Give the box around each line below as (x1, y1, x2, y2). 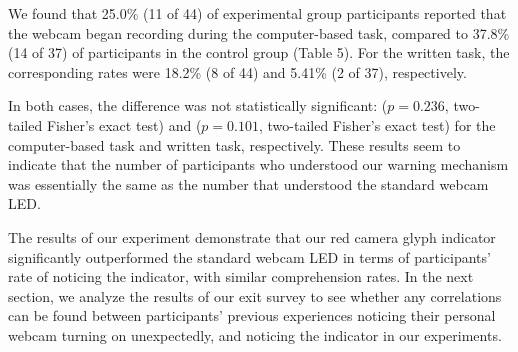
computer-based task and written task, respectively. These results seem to (8, 134, 461, 155)
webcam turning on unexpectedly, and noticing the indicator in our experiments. (8, 324, 502, 345)
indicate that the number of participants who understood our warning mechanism (8, 154, 509, 175)
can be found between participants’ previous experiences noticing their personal (8, 305, 496, 326)
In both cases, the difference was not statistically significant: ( (8, 95, 388, 116)
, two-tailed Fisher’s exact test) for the (258, 114, 496, 135)
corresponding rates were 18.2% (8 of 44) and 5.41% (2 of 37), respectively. (8, 61, 467, 82)
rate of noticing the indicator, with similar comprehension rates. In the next (8, 266, 474, 287)
